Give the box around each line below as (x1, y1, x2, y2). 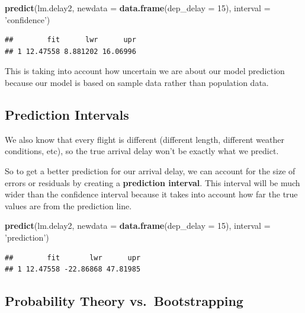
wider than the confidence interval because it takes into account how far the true (5, 188, 298, 200)
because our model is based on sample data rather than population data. (5, 76, 269, 88)
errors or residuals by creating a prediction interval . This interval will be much (5, 176, 300, 189)
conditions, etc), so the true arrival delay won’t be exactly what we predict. (5, 145, 279, 157)
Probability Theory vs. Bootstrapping (5, 292, 243, 310)
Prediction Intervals (5, 105, 129, 123)
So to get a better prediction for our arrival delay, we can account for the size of (5, 164, 296, 177)
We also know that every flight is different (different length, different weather (5, 133, 285, 145)
